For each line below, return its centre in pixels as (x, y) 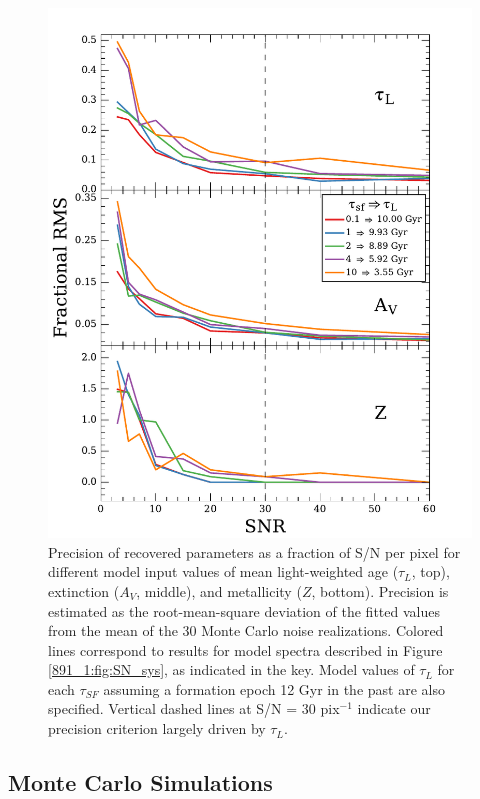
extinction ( (84, 590)
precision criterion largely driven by (157, 728)
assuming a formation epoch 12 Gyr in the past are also (274, 688)
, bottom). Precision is (380, 590)
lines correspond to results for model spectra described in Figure (245, 649)
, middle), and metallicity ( (219, 590)
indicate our (394, 708)
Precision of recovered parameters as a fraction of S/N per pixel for (254, 551)
